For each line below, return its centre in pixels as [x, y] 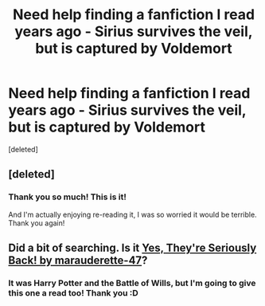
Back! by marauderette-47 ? [78, 261]
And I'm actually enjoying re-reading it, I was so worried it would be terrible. [132, 214]
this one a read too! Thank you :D [74, 292]
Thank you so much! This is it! [68, 197]
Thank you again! [37, 223]
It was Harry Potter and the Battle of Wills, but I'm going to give [132, 283]
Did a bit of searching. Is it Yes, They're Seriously [132, 248]
